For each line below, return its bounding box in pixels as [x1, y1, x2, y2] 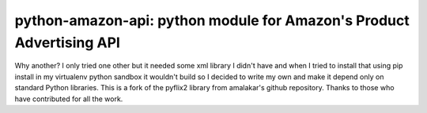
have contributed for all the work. [14, 94, 123, 104]
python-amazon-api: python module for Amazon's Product [14, 12, 410, 29]
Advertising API [14, 34, 120, 51]
